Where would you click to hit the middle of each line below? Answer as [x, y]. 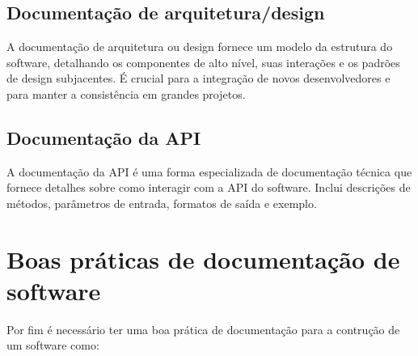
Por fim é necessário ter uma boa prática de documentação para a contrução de [203, 329]
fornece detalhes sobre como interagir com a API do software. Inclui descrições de [209, 187]
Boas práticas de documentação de [203, 259]
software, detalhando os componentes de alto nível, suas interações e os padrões [203, 62]
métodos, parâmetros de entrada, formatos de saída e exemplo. [162, 203]
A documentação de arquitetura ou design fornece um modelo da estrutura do [200, 47]
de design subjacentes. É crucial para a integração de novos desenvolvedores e [198, 78]
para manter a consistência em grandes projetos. [126, 93]
